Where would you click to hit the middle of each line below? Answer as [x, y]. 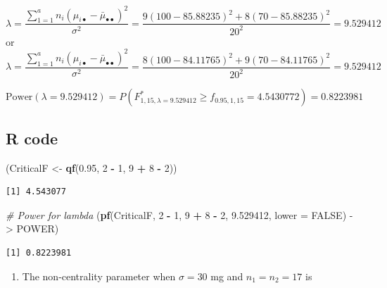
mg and [227, 276]
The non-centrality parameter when [99, 276]
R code [32, 138]
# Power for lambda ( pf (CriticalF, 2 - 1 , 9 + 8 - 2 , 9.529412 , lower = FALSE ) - [179, 214]
